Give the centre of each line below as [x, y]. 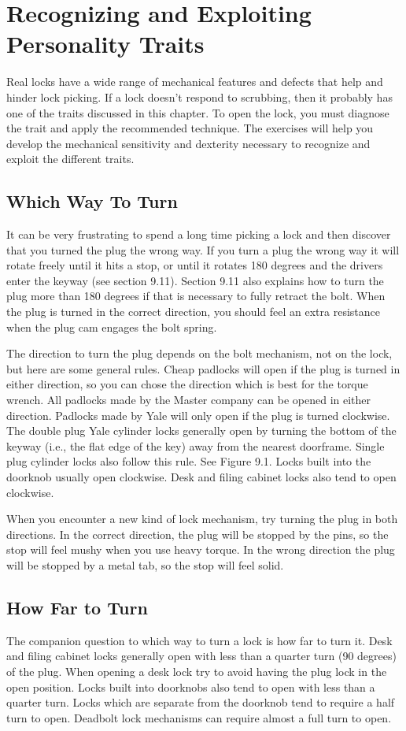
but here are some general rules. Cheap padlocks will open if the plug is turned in [203, 368]
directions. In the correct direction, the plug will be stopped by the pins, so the [197, 534]
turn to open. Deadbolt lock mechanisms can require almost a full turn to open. [199, 717]
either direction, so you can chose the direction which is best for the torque [187, 384]
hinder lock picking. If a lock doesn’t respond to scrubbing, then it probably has [199, 96]
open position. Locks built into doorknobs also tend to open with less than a [191, 686]
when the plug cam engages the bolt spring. [112, 327]
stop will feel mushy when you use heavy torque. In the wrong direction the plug [201, 549]
